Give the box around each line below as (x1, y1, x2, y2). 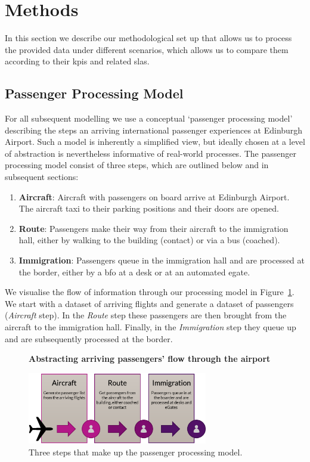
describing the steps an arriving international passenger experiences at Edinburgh (5, 123, 303, 136)
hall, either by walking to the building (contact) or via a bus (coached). (18, 234, 280, 246)
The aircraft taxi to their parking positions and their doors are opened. (18, 202, 279, 215)
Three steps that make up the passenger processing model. (29, 445, 243, 458)
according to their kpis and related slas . (5, 55, 150, 67)
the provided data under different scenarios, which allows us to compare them (5, 43, 289, 55)
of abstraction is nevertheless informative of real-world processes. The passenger (5, 147, 296, 159)
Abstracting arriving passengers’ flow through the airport (29, 352, 271, 365)
